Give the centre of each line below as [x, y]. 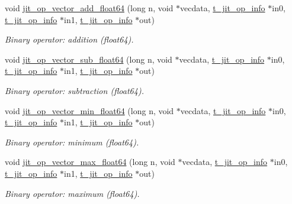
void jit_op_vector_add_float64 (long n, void [89, 8]
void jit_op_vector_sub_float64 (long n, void [89, 59]
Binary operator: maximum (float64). [72, 193]
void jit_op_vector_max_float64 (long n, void [90, 162]
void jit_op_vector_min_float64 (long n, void [89, 110]
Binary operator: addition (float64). [69, 39]
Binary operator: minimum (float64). [72, 142]
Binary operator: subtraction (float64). [74, 90]
